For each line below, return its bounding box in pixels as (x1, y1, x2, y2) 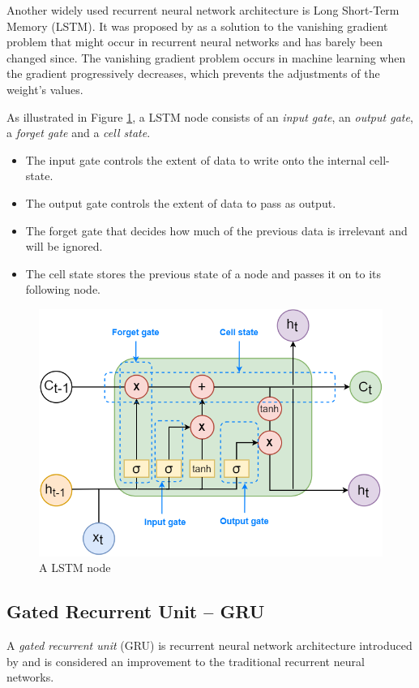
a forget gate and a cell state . (6, 124, 151, 141)
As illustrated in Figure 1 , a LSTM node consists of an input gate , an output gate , (6, 108, 413, 125)
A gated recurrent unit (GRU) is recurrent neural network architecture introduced (6, 637, 413, 654)
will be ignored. (25, 238, 103, 255)
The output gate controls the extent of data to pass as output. (25, 194, 336, 211)
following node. (25, 281, 100, 298)
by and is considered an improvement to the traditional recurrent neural (6, 652, 365, 669)
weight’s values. (6, 80, 83, 97)
